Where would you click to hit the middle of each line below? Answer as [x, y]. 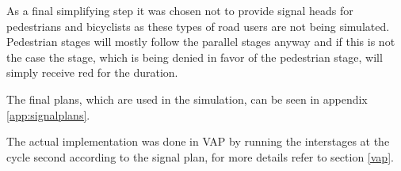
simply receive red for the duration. [92, 72]
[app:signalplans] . [48, 114]
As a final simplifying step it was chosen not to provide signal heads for [180, 10]
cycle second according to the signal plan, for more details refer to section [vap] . [200, 156]
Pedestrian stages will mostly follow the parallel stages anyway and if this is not [201, 42]
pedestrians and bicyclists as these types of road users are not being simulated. [198, 26]
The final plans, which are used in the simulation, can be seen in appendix [187, 99]
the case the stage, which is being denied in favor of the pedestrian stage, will [195, 57]
